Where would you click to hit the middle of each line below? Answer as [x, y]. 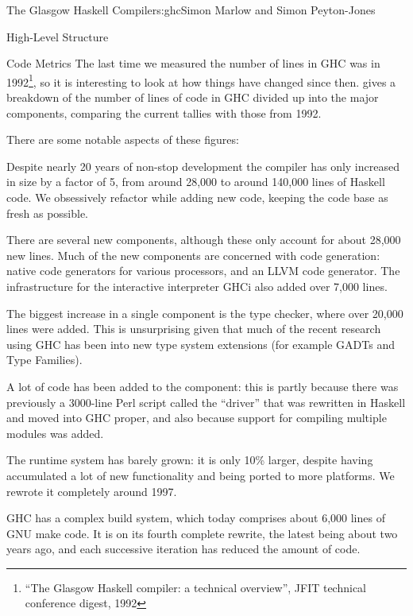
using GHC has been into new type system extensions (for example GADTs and [201, 344]
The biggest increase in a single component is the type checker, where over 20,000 [205, 313]
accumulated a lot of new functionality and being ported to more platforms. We [201, 475]
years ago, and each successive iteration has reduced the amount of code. [183, 549]
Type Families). [44, 360]
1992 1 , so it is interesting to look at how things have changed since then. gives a [201, 80]
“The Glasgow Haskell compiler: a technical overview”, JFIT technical [196, 587]
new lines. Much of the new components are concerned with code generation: [193, 255]
